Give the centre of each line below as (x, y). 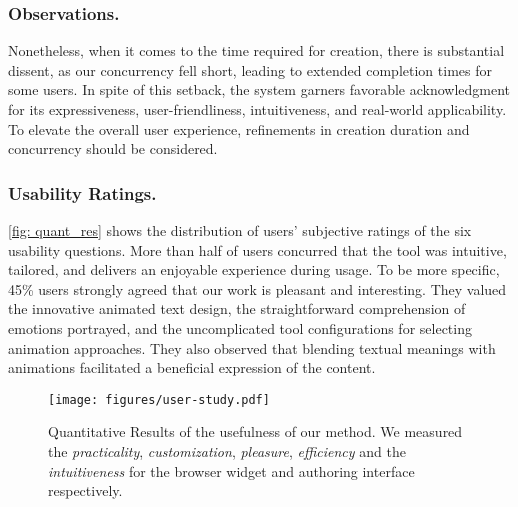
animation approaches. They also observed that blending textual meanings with (252, 347)
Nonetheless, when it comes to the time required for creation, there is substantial (256, 50)
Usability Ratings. (82, 192)
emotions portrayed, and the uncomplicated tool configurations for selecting (240, 327)
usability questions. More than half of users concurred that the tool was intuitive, (257, 249)
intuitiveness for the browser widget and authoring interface (231, 470)
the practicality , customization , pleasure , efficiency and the (227, 451)
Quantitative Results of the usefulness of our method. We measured (255, 431)
